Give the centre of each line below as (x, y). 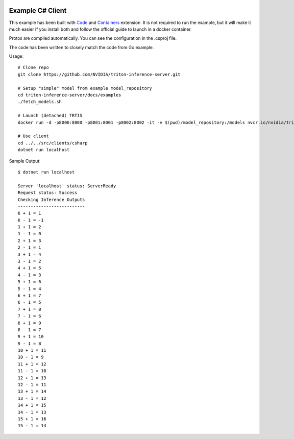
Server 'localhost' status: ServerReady (67, 186)
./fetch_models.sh (40, 102)
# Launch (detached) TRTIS (50, 116)
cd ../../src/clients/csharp (53, 143)
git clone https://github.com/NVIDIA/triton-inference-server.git (99, 74)
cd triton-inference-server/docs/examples (70, 95)
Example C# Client (38, 11)
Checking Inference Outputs (51, 199)
